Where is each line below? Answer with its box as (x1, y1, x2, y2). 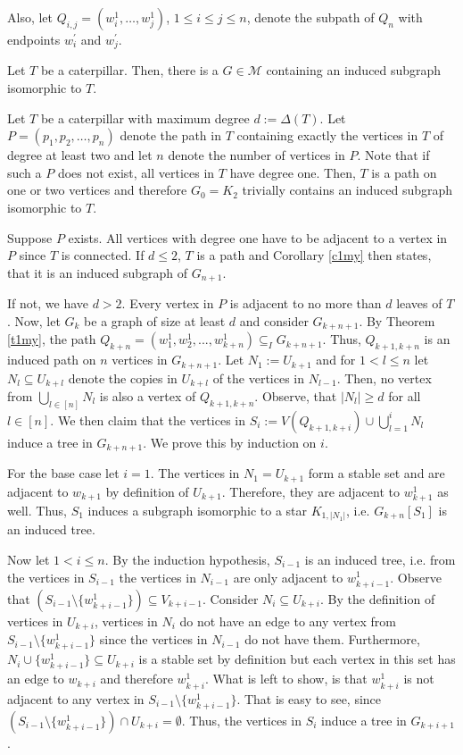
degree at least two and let (7, 146, 153, 164)
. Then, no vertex (336, 368, 432, 387)
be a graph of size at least (84, 311, 226, 330)
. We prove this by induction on (143, 432, 317, 451)
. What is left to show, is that (204, 669, 368, 688)
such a (7, 163, 42, 181)
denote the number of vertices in (168, 146, 345, 164)
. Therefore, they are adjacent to (221, 482, 400, 500)
